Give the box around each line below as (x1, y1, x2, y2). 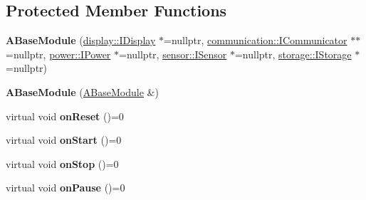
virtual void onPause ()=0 (6, 180, 125, 195)
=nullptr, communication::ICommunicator (163, 33, 347, 48)
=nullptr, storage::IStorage (234, 46, 352, 61)
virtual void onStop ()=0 (6, 156, 119, 171)
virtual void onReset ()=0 (6, 108, 124, 123)
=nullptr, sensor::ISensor (119, 46, 227, 61)
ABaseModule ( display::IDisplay (6, 33, 156, 48)
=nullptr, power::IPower (6, 46, 111, 61)
